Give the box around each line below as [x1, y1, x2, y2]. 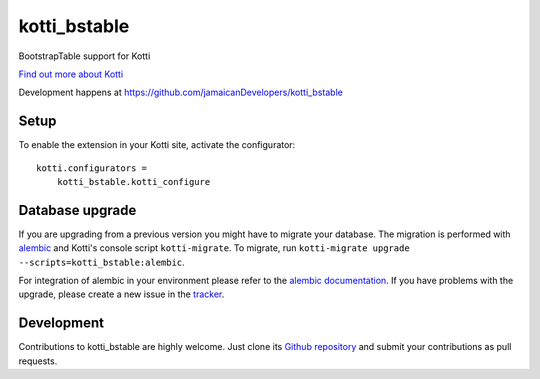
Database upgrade [18, 201, 137, 219]
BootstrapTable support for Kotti [18, 50, 151, 62]
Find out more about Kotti [18, 68, 124, 80]
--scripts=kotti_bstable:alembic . [18, 256, 185, 268]
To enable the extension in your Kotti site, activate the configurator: [18, 139, 296, 151]
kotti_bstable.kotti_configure [56, 176, 211, 188]
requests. [18, 355, 58, 367]
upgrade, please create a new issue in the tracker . [18, 288, 225, 300]
